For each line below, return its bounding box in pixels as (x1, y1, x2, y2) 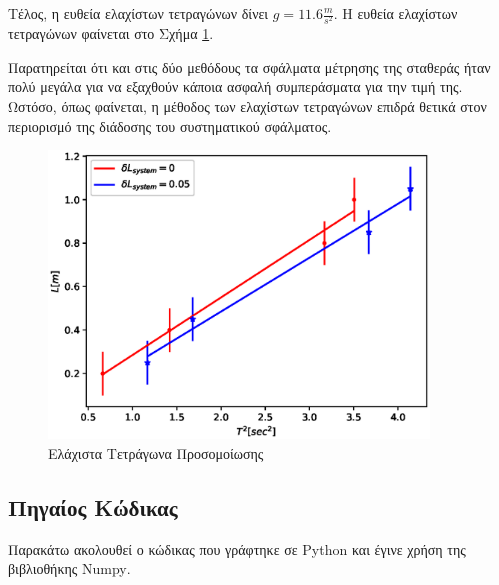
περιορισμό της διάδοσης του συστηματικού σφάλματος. (8, 115, 332, 136)
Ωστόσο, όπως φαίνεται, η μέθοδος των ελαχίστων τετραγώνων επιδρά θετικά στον (8, 95, 487, 116)
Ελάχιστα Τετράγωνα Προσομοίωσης (48, 442, 264, 463)
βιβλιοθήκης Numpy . (8, 558, 131, 579)
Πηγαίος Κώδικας (8, 491, 178, 522)
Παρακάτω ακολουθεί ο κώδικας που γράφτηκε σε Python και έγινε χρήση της (8, 538, 466, 559)
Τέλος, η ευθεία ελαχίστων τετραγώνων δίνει (8, 3, 269, 23)
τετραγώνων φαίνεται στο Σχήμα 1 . (8, 23, 214, 44)
